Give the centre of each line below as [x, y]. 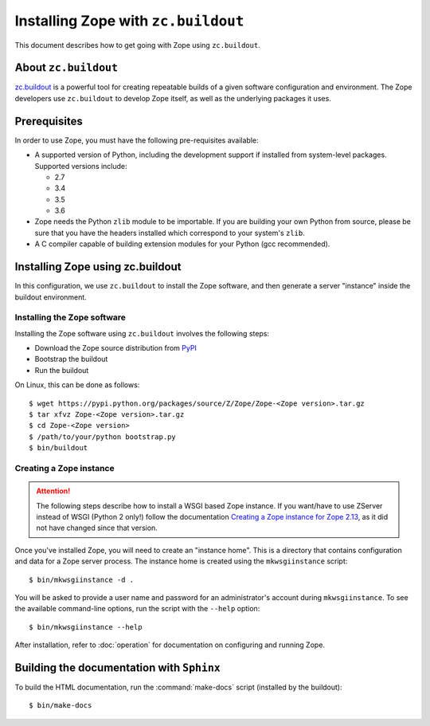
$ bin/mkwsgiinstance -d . [82, 579]
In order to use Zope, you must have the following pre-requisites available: [137, 140]
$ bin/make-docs [61, 706]
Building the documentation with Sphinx [117, 667]
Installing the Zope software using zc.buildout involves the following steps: [142, 333]
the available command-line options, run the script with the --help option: [137, 609]
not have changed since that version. [97, 528]
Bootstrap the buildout [71, 359]
